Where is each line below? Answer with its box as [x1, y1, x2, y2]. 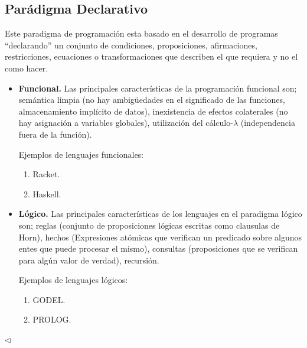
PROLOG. [32, 313, 71, 326]
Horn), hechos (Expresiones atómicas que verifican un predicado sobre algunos [18, 230, 302, 243]
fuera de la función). [18, 128, 92, 140]
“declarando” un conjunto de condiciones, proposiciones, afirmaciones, [5, 38, 257, 51]
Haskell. [32, 187, 61, 200]
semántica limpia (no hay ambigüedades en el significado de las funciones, [18, 93, 285, 106]
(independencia [240, 116, 295, 129]
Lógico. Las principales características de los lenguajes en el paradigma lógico [18, 207, 302, 220]
